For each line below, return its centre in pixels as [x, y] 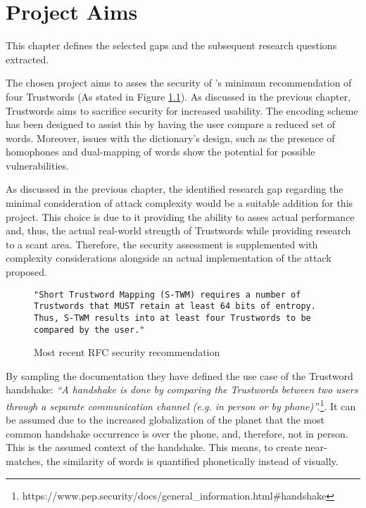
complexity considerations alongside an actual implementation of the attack [169, 258]
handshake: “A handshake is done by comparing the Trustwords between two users [182, 389]
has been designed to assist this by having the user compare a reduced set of [171, 124]
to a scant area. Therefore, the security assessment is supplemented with [162, 244]
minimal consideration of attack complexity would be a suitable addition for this [179, 203]
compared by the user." [89, 330]
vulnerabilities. [37, 165]
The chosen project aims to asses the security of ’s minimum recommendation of [179, 83]
